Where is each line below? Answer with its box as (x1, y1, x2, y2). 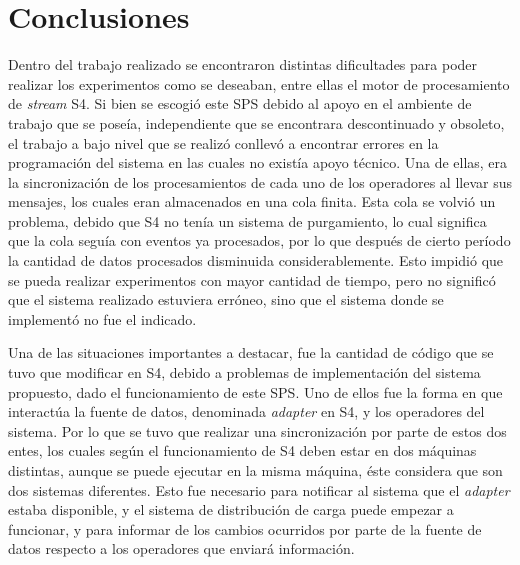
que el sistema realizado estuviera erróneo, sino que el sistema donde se (8, 289, 444, 310)
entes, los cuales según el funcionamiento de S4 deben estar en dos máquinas (8, 440, 477, 461)
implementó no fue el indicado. (8, 308, 197, 329)
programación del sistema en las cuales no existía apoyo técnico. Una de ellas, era (8, 152, 508, 173)
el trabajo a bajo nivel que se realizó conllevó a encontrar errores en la (8, 132, 439, 153)
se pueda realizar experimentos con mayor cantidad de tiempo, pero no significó (8, 269, 496, 290)
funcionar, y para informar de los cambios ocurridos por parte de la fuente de (8, 518, 482, 539)
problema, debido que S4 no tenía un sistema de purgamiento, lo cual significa (8, 210, 487, 231)
